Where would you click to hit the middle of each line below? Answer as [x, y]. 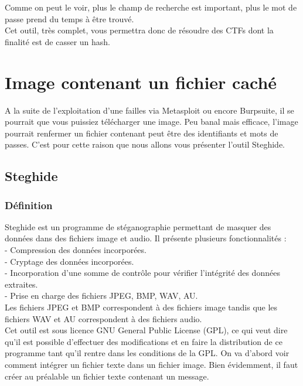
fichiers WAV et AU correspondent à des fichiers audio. [103, 318]
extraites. [21, 284]
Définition [29, 205]
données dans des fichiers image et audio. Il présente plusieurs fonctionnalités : [146, 238]
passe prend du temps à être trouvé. [69, 18]
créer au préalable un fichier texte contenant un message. [107, 376]
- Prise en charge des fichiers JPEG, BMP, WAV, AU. [101, 296]
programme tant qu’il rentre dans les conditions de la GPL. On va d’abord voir [147, 353]
